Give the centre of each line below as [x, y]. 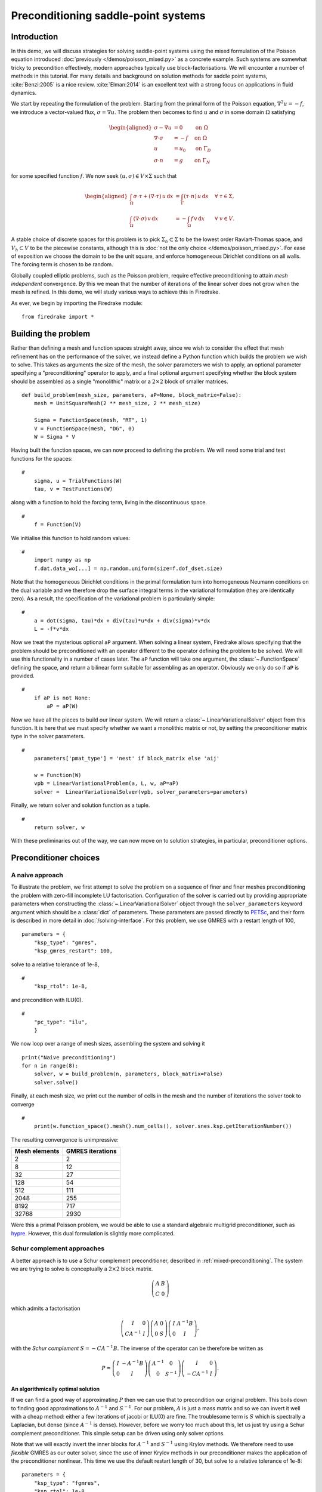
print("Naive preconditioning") [69, 1057]
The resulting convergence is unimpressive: [65, 1139]
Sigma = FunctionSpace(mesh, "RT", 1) [91, 420]
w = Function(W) [58, 775]
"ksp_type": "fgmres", [67, 1483]
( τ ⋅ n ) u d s [196, 196]
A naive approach [37, 876]
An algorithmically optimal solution [55, 1389]
